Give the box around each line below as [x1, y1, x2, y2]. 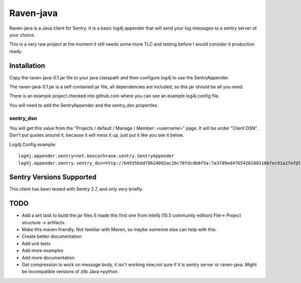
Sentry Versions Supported [9, 173, 97, 182]
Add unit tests [22, 240, 51, 246]
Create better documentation [22, 233, 82, 239]
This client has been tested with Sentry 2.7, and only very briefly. [9, 186, 143, 192]
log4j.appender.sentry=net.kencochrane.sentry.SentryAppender [18, 153, 175, 159]
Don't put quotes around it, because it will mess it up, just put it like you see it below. [9, 132, 184, 138]
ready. [9, 48, 23, 54]
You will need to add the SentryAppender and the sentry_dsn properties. [9, 102, 159, 108]
